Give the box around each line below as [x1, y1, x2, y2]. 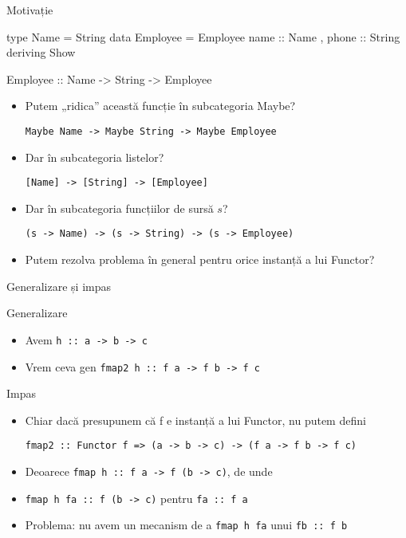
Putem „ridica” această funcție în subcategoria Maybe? [25, 97, 296, 114]
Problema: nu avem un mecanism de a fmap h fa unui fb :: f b [25, 516, 348, 533]
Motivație [6, 2, 53, 18]
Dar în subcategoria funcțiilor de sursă [25, 199, 214, 216]
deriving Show [6, 44, 76, 61]
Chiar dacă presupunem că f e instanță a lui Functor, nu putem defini [25, 411, 366, 428]
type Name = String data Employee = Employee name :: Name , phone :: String [6, 28, 400, 45]
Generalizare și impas [6, 277, 111, 294]
